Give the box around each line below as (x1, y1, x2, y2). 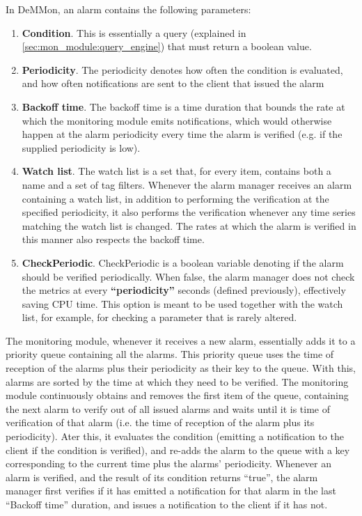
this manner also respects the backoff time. (22, 232, 205, 247)
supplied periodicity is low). (22, 140, 141, 155)
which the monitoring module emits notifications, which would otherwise (22, 113, 332, 127)
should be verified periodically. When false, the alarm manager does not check (22, 269, 355, 283)
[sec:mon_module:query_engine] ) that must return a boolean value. (22, 39, 312, 54)
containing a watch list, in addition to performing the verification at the (22, 191, 329, 205)
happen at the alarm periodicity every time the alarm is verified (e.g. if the (22, 127, 343, 141)
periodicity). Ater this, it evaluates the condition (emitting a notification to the (6, 429, 344, 444)
